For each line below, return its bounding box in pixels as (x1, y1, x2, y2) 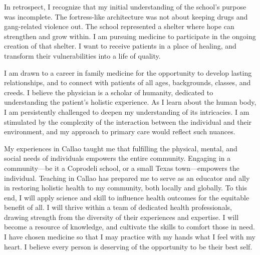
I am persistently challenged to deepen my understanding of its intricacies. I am (4, 106, 249, 117)
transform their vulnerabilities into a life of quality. (4, 50, 161, 61)
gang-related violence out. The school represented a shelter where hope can (4, 21, 234, 32)
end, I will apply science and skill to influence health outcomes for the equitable (4, 192, 249, 202)
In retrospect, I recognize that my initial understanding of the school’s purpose (4, 2, 246, 12)
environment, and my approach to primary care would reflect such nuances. (4, 126, 235, 137)
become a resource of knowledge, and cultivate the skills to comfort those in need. (4, 221, 255, 232)
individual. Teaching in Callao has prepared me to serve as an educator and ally (4, 172, 250, 183)
